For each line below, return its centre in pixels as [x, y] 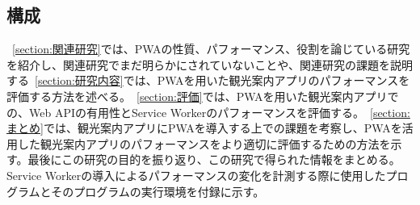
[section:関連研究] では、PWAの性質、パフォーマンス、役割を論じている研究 [211, 49]
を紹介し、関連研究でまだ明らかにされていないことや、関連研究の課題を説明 [210, 64]
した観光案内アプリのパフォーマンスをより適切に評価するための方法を [204, 143]
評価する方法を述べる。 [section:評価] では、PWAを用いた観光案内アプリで [203, 96]
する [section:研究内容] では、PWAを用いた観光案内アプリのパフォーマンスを [208, 80]
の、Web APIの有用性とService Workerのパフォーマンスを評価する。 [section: [208, 112]
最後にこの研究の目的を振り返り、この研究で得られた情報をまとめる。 [214, 159]
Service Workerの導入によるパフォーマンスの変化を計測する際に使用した [196, 175]
